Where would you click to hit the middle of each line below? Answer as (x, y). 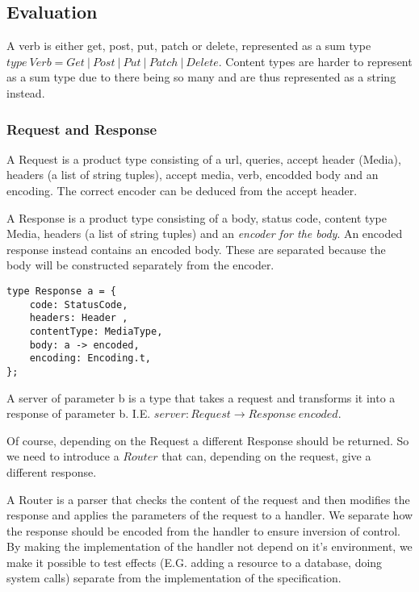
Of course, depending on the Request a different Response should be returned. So (208, 440)
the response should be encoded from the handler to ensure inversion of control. (203, 530)
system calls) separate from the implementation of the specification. (174, 578)
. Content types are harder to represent (315, 61)
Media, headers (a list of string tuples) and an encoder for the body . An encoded (205, 233)
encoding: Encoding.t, (90, 359)
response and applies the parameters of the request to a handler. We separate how (210, 515)
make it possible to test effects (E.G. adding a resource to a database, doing (195, 562)
